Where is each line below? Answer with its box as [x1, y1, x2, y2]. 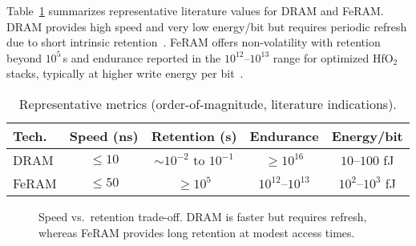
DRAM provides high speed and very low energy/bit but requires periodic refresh [6, 18, 407, 34]
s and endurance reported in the [63, 49, 221, 66]
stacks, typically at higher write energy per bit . [6, 65, 244, 82]
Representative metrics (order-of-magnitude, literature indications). [18, 94, 397, 113]
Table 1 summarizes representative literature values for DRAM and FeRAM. [6, 2, 384, 18]
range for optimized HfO [273, 49, 394, 66]
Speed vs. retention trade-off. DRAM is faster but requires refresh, [38, 208, 367, 224]
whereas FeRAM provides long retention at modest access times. [38, 224, 355, 240]
